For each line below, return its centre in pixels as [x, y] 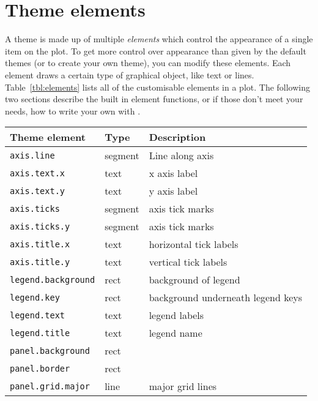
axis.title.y [40, 262]
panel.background [50, 350]
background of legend [194, 280]
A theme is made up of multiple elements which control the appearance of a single [159, 39]
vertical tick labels [188, 262]
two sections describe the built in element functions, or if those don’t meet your [154, 99]
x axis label [173, 173]
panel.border [40, 368]
